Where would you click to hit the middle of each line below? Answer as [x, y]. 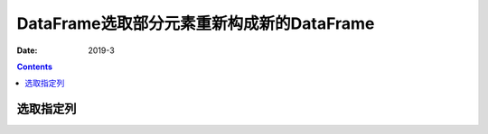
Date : [27, 50]
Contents [35, 67]
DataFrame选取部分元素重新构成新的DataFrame [196, 23]
